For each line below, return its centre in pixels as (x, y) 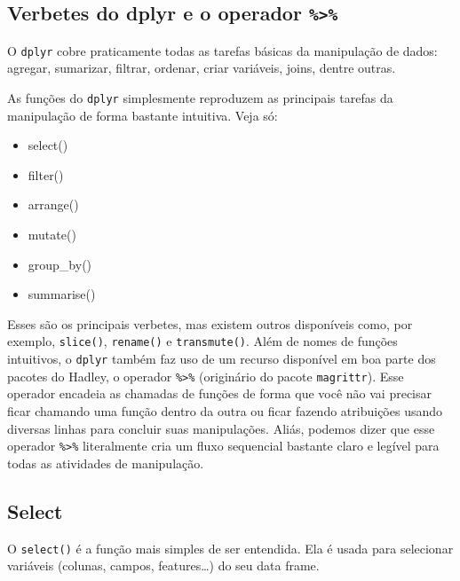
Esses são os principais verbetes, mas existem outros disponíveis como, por (210, 323)
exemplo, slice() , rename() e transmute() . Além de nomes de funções (202, 341)
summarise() (62, 294)
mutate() (52, 235)
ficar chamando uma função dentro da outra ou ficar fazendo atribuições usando (225, 411)
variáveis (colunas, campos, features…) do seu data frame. (163, 565)
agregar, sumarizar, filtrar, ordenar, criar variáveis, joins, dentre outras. (202, 68)
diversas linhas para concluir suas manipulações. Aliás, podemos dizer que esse (221, 428)
